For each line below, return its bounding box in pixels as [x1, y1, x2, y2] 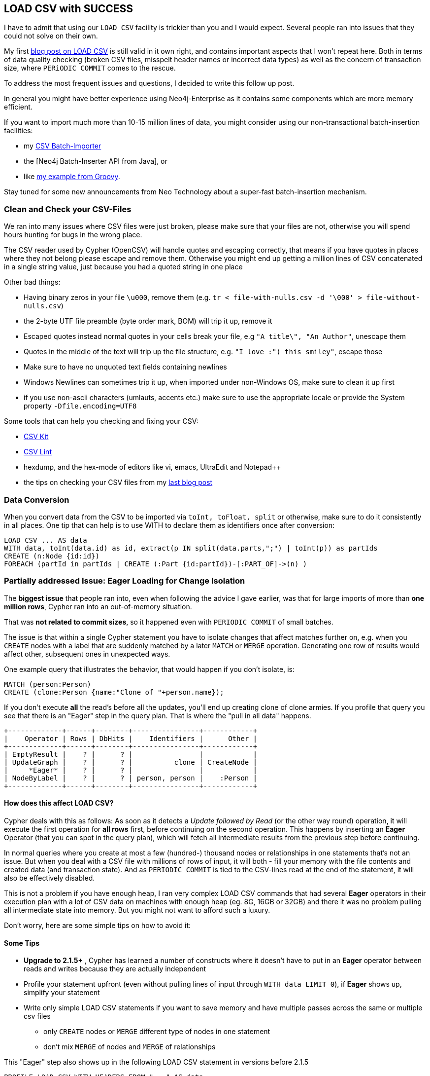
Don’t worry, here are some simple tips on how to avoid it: [4, 921, 191, 929]
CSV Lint [24, 447, 52, 456]
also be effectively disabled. [4, 873, 95, 882]
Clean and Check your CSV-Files [4, 204, 132, 214]
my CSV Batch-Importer [24, 142, 101, 150]
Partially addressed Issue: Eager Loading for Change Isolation [4, 576, 245, 586]
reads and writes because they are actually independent [24, 965, 206, 973]
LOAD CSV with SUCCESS [4, 2, 133, 15]
